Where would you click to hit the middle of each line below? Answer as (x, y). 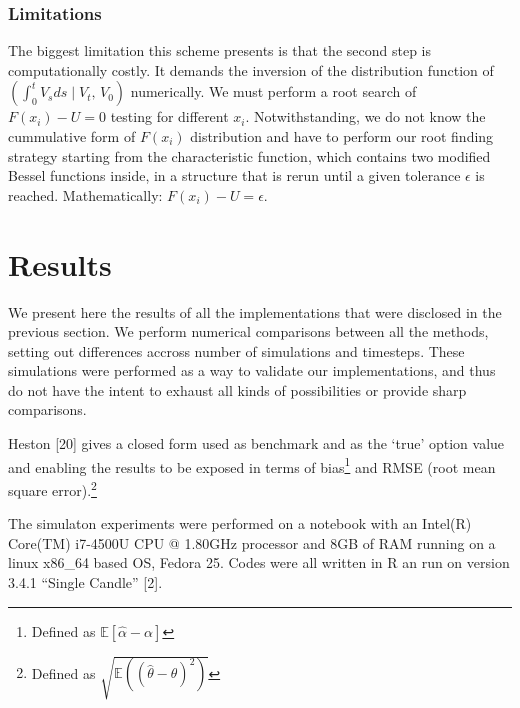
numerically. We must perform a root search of (273, 91)
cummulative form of (72, 136)
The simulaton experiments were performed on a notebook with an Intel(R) (240, 523)
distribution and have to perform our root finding (342, 136)
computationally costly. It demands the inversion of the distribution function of (251, 69)
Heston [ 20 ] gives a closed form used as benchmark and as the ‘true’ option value (256, 443)
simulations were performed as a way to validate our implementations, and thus (252, 370)
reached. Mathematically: (85, 194)
